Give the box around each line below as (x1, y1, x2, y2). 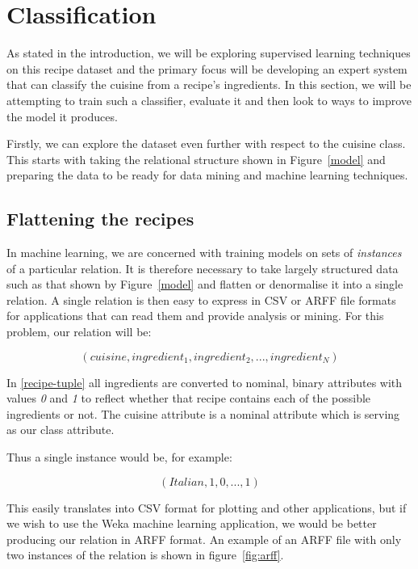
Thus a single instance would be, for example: (6, 449, 232, 466)
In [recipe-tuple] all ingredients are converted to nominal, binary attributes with (6, 373, 403, 390)
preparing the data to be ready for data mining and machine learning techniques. (6, 166, 408, 183)
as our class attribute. (6, 421, 115, 438)
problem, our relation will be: (6, 323, 152, 340)
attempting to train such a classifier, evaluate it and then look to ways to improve (6, 91, 412, 108)
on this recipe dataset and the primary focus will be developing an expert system (6, 60, 408, 77)
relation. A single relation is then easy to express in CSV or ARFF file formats (6, 291, 396, 308)
